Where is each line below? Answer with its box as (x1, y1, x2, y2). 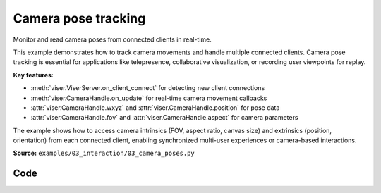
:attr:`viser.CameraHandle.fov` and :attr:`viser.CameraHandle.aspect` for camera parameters (30, 113, 298, 122)
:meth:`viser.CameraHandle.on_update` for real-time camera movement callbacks (30, 94, 267, 102)
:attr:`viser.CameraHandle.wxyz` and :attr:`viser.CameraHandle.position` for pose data (30, 103, 280, 112)
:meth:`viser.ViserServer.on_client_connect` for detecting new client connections (30, 84, 265, 92)
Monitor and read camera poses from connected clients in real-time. (13, 35, 212, 44)
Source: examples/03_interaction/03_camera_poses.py (13, 149, 195, 158)
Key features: (13, 70, 54, 79)
